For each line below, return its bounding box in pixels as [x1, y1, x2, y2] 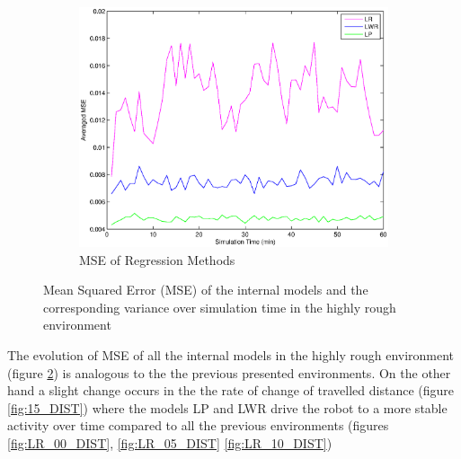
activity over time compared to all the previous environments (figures [7, 416, 389, 435]
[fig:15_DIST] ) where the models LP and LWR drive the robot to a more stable [7, 398, 448, 417]
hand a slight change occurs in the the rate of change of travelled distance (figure [7, 381, 454, 400]
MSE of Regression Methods [79, 250, 235, 269]
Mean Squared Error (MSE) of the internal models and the [43, 280, 368, 299]
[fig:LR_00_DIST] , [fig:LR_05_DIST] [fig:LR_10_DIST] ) [7, 433, 332, 452]
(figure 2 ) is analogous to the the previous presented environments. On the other [7, 363, 451, 382]
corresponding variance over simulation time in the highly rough [43, 297, 396, 316]
